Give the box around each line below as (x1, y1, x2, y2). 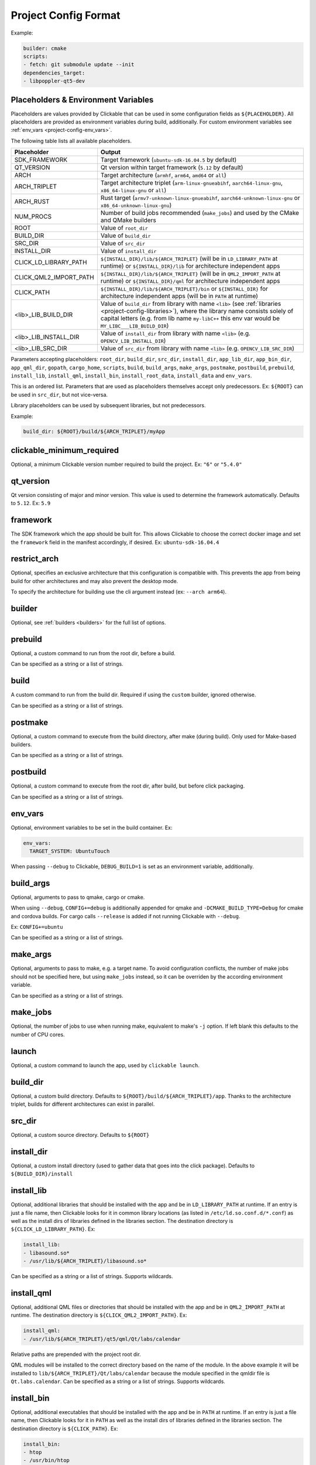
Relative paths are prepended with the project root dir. (11, 1351, 142, 1358)
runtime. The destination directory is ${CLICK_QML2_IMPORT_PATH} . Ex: (11, 1311, 187, 1318)
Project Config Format (11, 9, 121, 22)
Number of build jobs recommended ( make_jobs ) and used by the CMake (100, 209, 300, 217)
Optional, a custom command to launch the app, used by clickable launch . (11, 1061, 200, 1069)
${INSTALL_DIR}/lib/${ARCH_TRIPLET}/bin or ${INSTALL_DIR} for (100, 285, 269, 293)
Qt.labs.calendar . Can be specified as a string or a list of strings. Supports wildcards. (11, 1378, 225, 1385)
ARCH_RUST (14, 197, 50, 206)
